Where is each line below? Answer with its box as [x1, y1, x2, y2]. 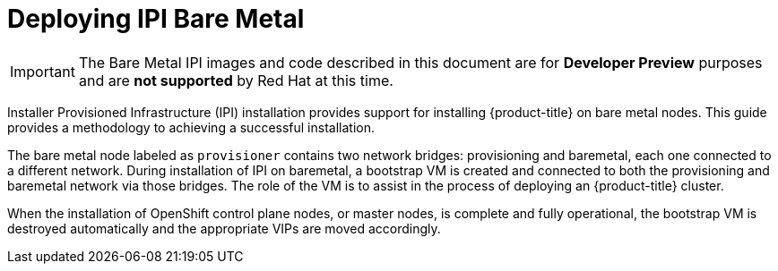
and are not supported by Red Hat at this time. [78, 71, 393, 89]
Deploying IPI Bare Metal [7, 4, 305, 34]
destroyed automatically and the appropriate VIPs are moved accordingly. [7, 220, 441, 236]
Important [10, 62, 75, 80]
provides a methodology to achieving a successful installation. [7, 119, 375, 135]
